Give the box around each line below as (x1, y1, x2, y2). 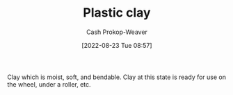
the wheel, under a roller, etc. (7, 80, 92, 88)
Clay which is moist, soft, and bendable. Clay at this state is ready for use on (7, 73, 226, 81)
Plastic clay (83, 5, 151, 21)
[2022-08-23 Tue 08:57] (81, 41, 152, 49)
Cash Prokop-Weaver (86, 28, 148, 36)
